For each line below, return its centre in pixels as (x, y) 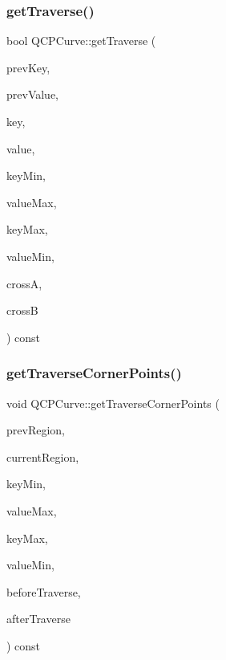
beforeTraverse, (44, 591)
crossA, (24, 283)
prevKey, (28, 67)
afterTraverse (38, 619)
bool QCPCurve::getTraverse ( (81, 41)
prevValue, (33, 94)
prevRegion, (36, 430)
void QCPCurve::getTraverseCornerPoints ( (113, 403)
